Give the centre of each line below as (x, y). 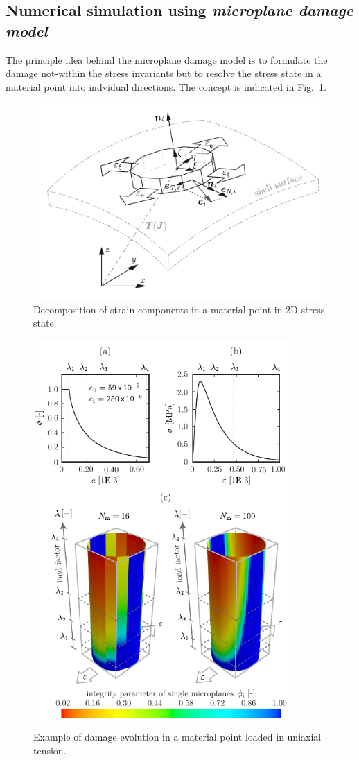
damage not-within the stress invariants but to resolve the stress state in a (164, 73)
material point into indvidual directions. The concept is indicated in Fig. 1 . (166, 86)
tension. (50, 750)
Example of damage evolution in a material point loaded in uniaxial (177, 737)
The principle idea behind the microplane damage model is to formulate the (167, 59)
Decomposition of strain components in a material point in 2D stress (179, 309)
